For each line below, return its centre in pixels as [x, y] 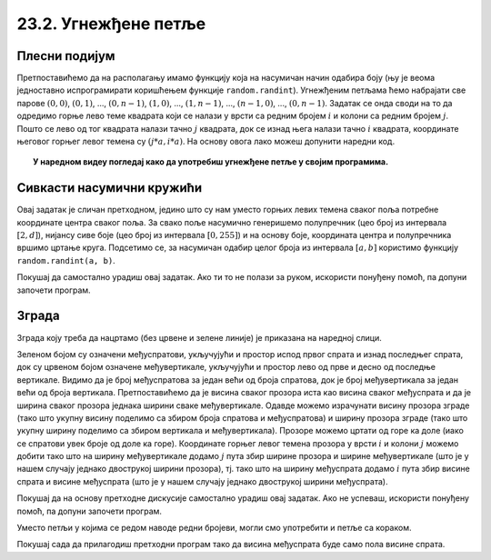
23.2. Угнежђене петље [111, 24]
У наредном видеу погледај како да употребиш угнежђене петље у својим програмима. [211, 162]
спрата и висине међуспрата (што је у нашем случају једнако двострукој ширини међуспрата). [202, 481]
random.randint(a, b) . [66, 260]
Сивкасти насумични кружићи [110, 188]
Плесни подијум [66, 56]
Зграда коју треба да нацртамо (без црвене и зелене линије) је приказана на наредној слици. [199, 337]
